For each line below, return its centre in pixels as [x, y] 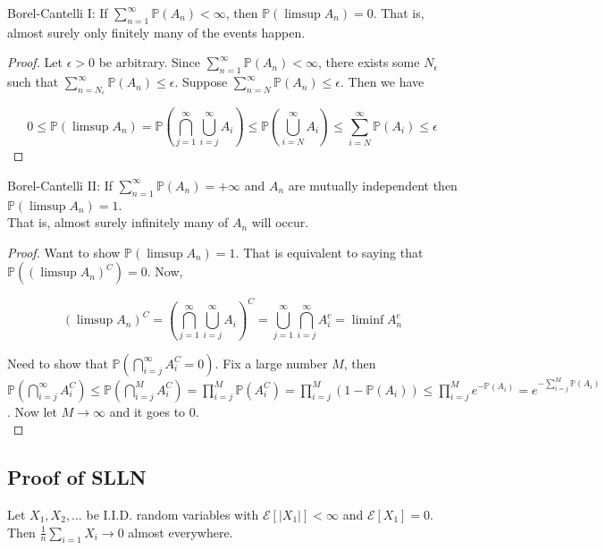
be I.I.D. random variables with [172, 514]
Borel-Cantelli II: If [60, 185]
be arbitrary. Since [149, 62]
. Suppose [201, 82]
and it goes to [147, 411]
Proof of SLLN [77, 477]
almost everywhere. [181, 532]
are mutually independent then [373, 185]
